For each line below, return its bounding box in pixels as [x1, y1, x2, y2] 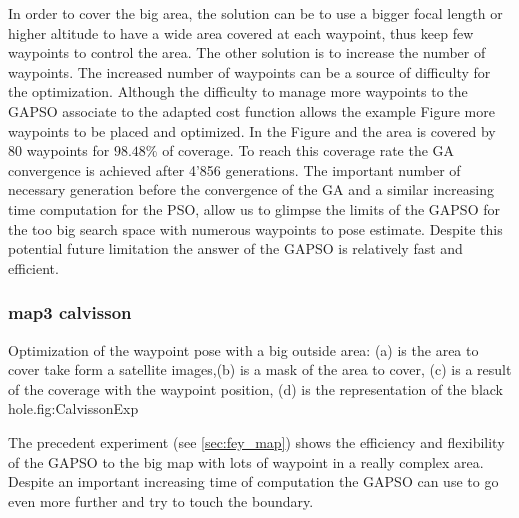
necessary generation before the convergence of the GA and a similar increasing [8, 179, 494, 200]
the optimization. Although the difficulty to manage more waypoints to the [8, 81, 468, 102]
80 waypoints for [8, 140, 110, 161]
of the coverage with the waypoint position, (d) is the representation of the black [8, 378, 504, 399]
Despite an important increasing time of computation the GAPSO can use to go [8, 471, 499, 492]
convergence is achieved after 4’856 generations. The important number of [8, 159, 461, 180]
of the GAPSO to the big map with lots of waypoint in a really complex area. [8, 451, 484, 472]
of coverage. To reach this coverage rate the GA [162, 140, 455, 161]
